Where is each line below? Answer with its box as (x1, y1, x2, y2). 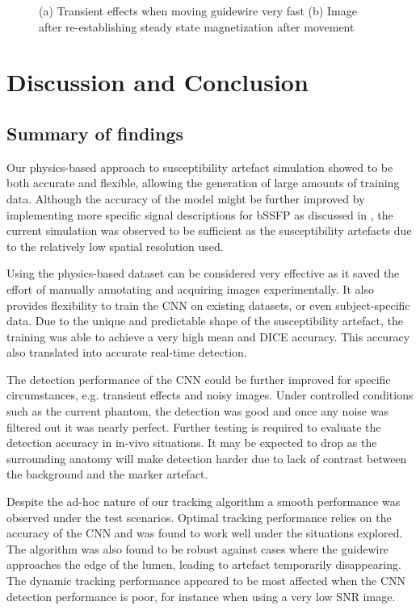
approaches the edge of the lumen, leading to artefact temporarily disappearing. (6, 556, 401, 573)
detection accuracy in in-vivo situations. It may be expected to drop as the (6, 434, 377, 451)
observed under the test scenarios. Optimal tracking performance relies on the (6, 508, 392, 525)
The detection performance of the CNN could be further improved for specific (6, 370, 391, 387)
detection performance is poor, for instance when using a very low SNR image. (6, 587, 396, 604)
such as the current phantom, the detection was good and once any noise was (6, 403, 388, 420)
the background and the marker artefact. (6, 466, 208, 483)
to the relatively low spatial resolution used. (6, 237, 224, 254)
